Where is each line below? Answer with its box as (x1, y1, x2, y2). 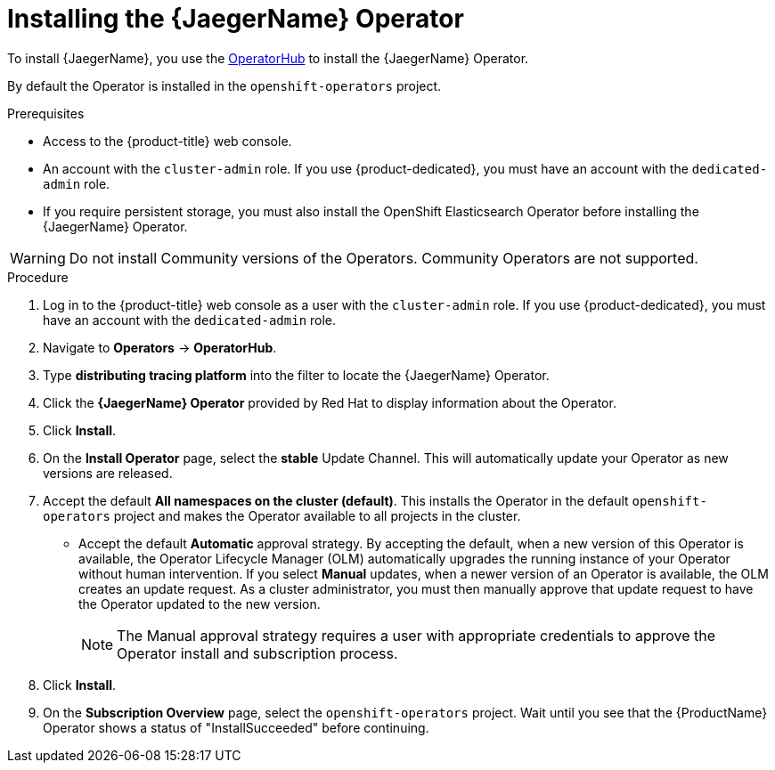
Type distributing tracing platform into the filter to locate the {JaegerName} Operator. (43, 367, 550, 383)
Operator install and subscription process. (117, 644, 398, 662)
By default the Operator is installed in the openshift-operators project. (7, 77, 442, 93)
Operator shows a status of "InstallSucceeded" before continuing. (43, 719, 429, 735)
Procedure (7, 269, 69, 285)
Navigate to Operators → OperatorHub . (43, 339, 277, 355)
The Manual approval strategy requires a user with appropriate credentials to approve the (117, 626, 716, 644)
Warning (10, 248, 66, 267)
